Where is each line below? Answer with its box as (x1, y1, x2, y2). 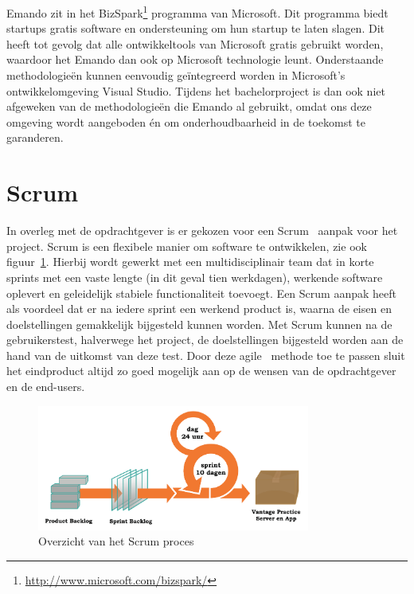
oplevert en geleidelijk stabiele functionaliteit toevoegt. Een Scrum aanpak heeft (6, 284, 396, 301)
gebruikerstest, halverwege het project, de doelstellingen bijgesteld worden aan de (6, 331, 404, 348)
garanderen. (6, 129, 64, 146)
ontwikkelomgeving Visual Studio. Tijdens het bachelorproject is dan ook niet (6, 82, 385, 99)
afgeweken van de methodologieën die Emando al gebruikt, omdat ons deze (6, 98, 372, 115)
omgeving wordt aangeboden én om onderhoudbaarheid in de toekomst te (6, 113, 365, 130)
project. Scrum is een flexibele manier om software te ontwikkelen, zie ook (6, 237, 367, 254)
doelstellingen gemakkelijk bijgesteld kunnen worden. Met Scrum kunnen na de (6, 315, 393, 332)
